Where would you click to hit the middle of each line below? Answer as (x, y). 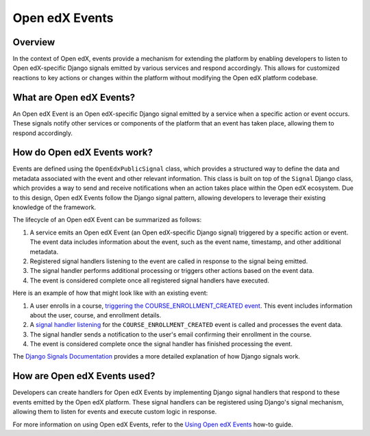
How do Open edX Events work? (83, 153)
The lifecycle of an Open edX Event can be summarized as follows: (107, 220)
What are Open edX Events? (74, 97)
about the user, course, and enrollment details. (96, 315)
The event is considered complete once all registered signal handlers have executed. (150, 280)
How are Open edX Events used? (84, 376)
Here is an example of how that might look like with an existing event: (110, 293)
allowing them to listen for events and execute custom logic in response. (115, 412)
